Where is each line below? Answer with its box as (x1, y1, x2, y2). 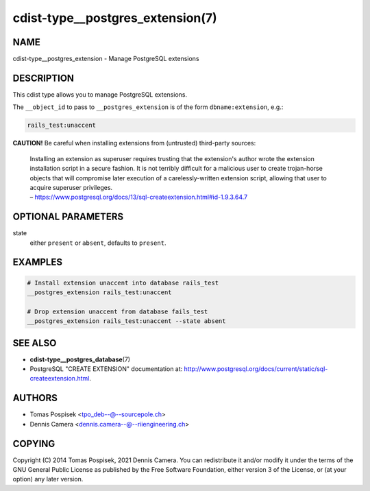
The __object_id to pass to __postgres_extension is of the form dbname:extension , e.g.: (12, 103, 284, 111)
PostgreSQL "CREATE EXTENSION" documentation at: (29, 365, 183, 373)
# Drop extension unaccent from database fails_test (27, 307, 208, 315)
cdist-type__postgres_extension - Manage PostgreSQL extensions (12, 55, 199, 63)
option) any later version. (12, 475, 84, 483)
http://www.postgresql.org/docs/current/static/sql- (184, 365, 328, 373)
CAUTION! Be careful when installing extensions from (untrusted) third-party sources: (12, 139, 256, 147)
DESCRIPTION (12, 72, 75, 84)
